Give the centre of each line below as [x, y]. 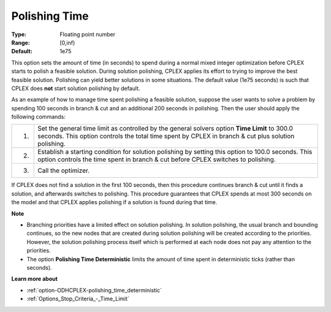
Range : [21, 42]
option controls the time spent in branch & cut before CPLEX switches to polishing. [157, 159]
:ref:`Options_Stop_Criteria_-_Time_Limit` [78, 299]
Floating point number [88, 34]
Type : [19, 34]
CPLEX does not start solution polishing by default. [76, 88]
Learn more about [35, 279]
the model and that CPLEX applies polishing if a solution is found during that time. [114, 202]
